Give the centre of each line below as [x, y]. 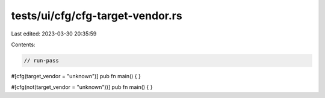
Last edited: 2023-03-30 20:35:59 [54, 34]
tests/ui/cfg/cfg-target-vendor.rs [97, 16]
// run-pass [42, 60]
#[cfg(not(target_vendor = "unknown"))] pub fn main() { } [82, 87]
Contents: [23, 44]
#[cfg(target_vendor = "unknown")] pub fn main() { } [76, 76]
